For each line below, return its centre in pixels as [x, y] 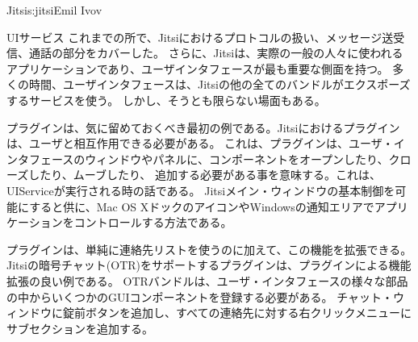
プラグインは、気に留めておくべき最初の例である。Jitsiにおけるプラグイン [203, 127]
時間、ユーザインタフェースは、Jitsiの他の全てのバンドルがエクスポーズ [219, 84]
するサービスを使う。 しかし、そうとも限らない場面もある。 [166, 100]
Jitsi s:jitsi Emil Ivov [54, 10]
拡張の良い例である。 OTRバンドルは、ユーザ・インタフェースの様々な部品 [207, 280]
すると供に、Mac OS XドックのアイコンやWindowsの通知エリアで [202, 206]
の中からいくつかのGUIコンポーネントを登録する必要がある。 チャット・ [200, 296]
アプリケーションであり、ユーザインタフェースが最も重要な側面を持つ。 [198, 68]
